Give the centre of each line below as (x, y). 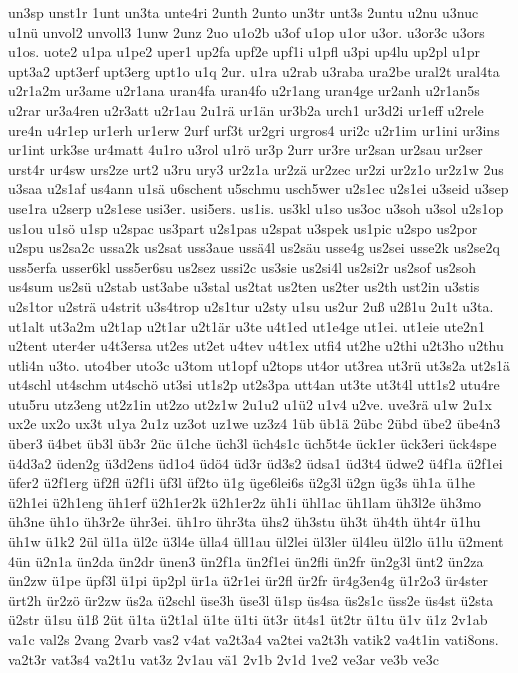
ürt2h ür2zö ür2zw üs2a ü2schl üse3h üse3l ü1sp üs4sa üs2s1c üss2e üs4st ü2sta (251, 599)
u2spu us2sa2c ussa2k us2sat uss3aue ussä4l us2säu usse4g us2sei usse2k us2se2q (254, 247)
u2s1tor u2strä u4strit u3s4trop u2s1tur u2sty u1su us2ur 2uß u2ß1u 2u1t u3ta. (251, 305)
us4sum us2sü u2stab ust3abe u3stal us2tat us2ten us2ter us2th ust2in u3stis (244, 286)
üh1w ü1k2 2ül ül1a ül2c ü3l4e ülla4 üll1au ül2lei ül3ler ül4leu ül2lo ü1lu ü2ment (256, 541)
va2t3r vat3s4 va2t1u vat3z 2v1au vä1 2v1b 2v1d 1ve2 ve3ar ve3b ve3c (223, 658)
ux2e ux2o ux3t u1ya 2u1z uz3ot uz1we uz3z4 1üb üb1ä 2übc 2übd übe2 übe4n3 (254, 423)
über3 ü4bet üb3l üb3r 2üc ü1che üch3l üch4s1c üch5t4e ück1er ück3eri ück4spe (252, 443)
